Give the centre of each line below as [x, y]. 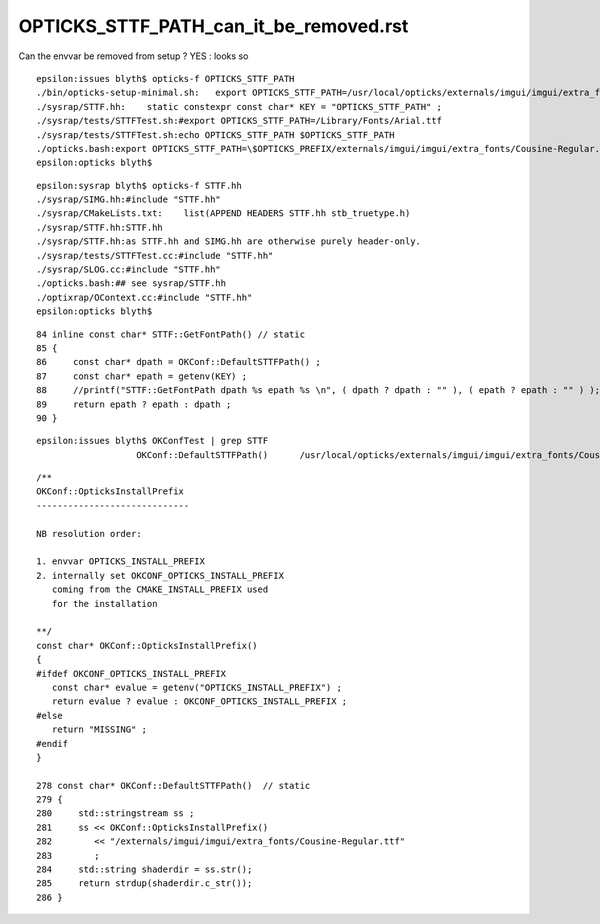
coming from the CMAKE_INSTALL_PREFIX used [160, 589]
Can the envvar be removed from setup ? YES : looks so [133, 56]
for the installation [104, 603]
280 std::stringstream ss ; [115, 813]
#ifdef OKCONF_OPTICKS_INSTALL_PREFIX [131, 673]
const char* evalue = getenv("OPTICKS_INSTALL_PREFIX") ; [196, 687]
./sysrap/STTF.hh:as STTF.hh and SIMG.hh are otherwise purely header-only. [229, 241]
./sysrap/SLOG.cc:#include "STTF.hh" [129, 269]
